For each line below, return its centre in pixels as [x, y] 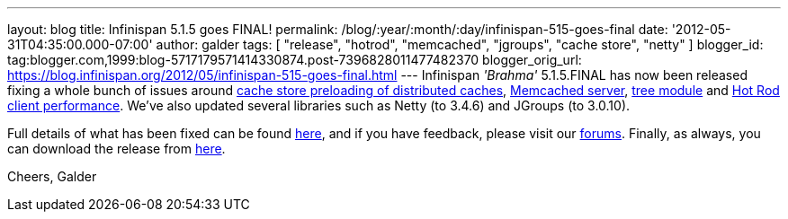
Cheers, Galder [52, 176]
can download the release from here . [116, 149]
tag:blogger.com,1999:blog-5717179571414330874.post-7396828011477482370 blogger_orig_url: [295, 60]
